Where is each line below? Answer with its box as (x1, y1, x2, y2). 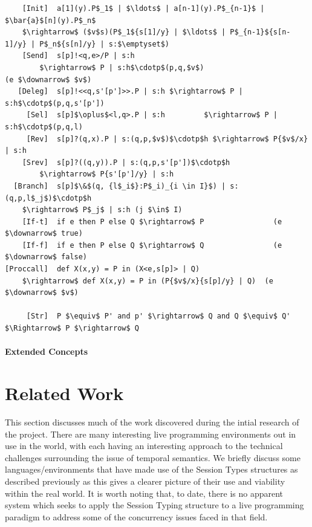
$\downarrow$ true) (5, 229, 83, 238)
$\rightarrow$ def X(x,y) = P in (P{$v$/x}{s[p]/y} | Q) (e (22, 276, 273, 285)
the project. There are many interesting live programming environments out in (5, 427, 296, 440)
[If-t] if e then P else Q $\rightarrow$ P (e (22, 217, 282, 226)
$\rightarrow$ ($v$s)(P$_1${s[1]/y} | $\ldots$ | (22, 28, 226, 37)
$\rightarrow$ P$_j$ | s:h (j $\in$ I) (22, 205, 183, 215)
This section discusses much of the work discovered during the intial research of (5, 415, 299, 428)
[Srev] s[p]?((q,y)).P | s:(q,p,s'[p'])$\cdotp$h (22, 158, 230, 167)
